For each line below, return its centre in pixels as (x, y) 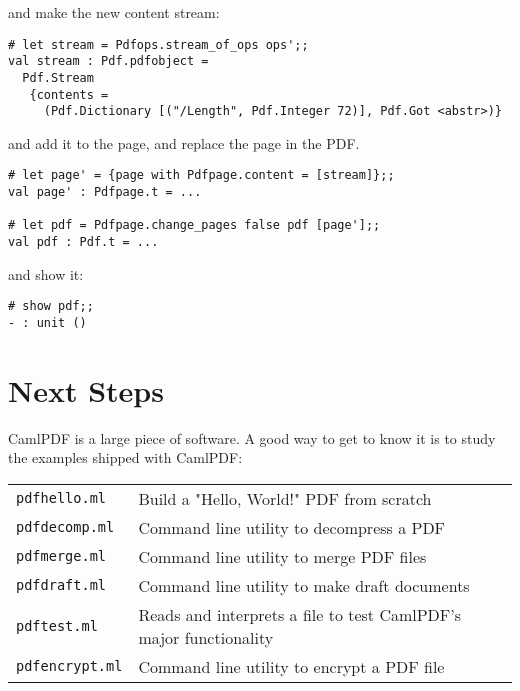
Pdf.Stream (58, 77)
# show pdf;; (51, 306)
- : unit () (47, 323)
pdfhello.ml (61, 498)
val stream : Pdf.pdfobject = (108, 61)
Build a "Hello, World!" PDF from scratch (285, 498)
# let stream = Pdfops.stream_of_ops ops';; (158, 44)
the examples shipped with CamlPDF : (125, 457)
